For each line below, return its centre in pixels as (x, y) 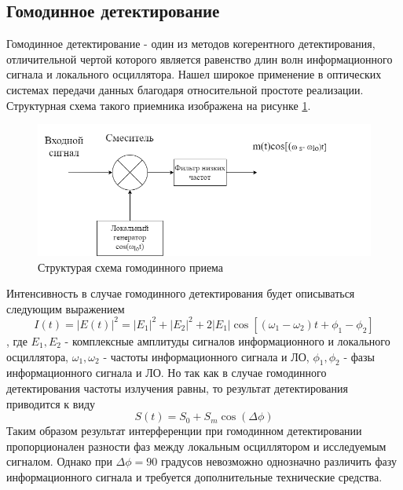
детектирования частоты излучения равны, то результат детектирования (177, 388)
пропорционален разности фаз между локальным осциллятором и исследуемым (196, 446)
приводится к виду (51, 403)
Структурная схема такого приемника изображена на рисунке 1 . (159, 105)
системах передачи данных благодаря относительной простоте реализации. (185, 89)
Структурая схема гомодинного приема (131, 267)
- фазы (359, 356)
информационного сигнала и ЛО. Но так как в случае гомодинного (167, 373)
